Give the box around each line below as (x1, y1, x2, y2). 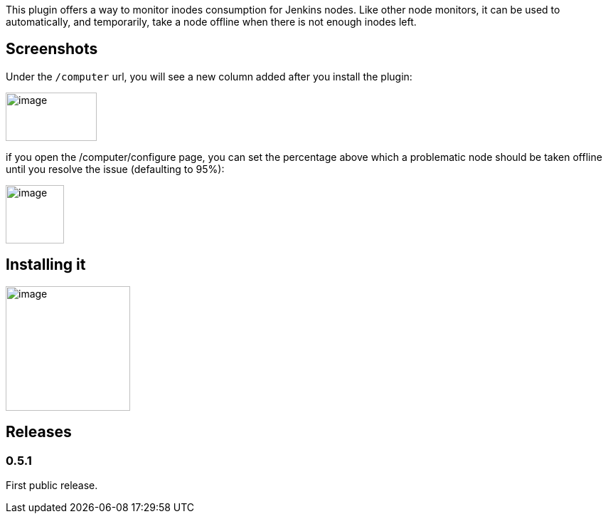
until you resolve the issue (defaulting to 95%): (6, 162, 225, 175)
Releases (6, 423, 72, 441)
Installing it (6, 256, 86, 274)
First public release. (6, 478, 98, 491)
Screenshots (6, 40, 98, 58)
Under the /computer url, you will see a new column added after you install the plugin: (6, 70, 412, 83)
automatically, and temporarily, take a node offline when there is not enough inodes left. (6, 16, 417, 28)
